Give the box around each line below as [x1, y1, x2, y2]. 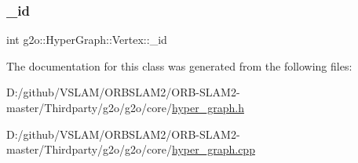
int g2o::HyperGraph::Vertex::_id [6, 31, 167, 48]
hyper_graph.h [172, 100, 244, 115]
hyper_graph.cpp [172, 141, 255, 158]
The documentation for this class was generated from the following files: [6, 57, 353, 74]
